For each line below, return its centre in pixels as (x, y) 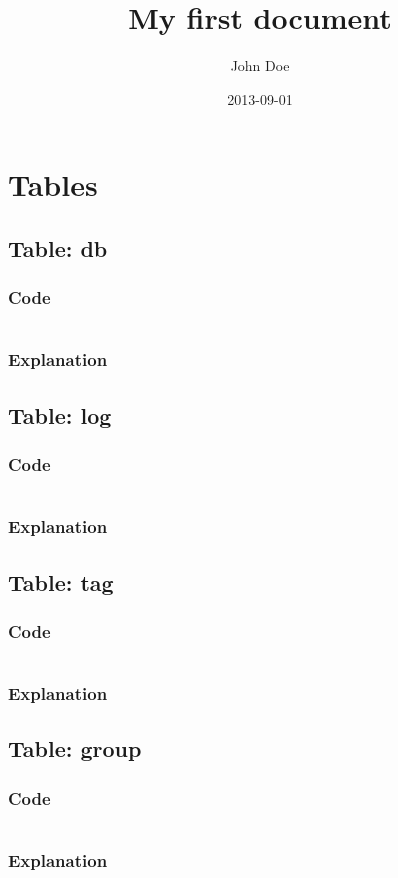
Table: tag (61, 581)
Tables (53, 184)
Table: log (60, 414)
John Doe (260, 65)
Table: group (75, 748)
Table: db (58, 247)
